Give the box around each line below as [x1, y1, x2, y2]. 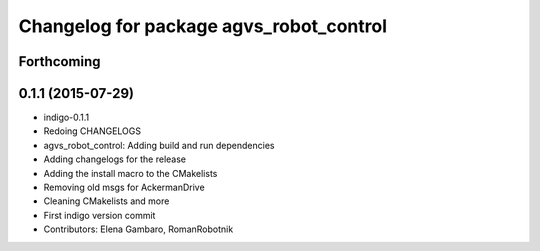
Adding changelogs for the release [43, 153, 187, 165]
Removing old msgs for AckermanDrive [43, 181, 205, 194]
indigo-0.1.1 [43, 111, 90, 124]
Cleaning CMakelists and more [43, 195, 170, 207]
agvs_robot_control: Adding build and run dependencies [43, 139, 275, 151]
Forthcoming [18, 53, 101, 70]
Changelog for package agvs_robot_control [18, 15, 387, 37]
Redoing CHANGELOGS [43, 125, 142, 137]
